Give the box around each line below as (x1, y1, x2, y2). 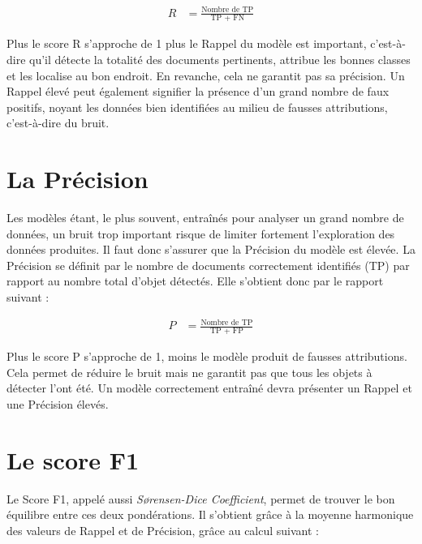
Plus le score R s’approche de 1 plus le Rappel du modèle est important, (6, 35, 367, 52)
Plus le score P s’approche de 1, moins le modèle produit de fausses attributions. (6, 348, 407, 364)
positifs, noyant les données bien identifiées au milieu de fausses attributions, (6, 98, 388, 115)
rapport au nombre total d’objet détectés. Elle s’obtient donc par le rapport (6, 272, 384, 289)
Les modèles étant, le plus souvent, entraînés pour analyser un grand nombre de (6, 209, 404, 226)
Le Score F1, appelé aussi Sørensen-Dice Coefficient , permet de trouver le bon (6, 490, 395, 507)
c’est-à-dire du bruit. (6, 114, 110, 131)
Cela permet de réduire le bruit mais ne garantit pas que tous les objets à (6, 363, 372, 380)
